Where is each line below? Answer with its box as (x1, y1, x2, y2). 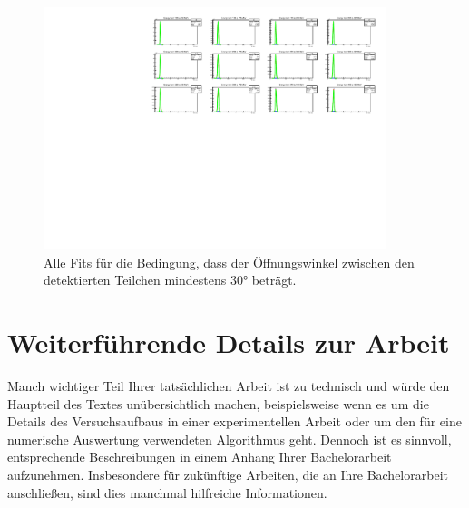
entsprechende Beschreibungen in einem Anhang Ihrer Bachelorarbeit (7, 447, 392, 466)
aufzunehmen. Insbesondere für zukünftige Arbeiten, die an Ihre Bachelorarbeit (7, 464, 448, 484)
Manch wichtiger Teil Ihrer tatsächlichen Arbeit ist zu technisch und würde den (7, 376, 450, 395)
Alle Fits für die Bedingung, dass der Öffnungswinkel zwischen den (44, 252, 415, 271)
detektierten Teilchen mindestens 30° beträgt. (44, 270, 297, 289)
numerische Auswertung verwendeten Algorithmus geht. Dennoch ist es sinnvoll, (7, 429, 452, 448)
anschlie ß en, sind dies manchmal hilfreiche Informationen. (7, 483, 327, 502)
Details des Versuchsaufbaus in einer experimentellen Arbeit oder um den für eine (7, 412, 462, 431)
